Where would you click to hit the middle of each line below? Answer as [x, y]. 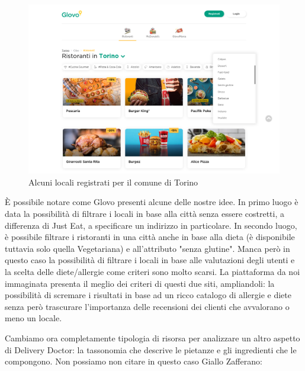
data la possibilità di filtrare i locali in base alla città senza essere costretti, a [145, 214]
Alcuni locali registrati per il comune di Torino [113, 182]
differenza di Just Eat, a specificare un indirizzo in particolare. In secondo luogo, [151, 225]
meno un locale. [33, 318]
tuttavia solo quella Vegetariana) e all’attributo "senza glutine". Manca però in [147, 248]
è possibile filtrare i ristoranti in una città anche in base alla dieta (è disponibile [150, 237]
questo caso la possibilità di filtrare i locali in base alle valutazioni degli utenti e [150, 260]
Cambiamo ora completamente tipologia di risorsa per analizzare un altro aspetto [152, 338]
